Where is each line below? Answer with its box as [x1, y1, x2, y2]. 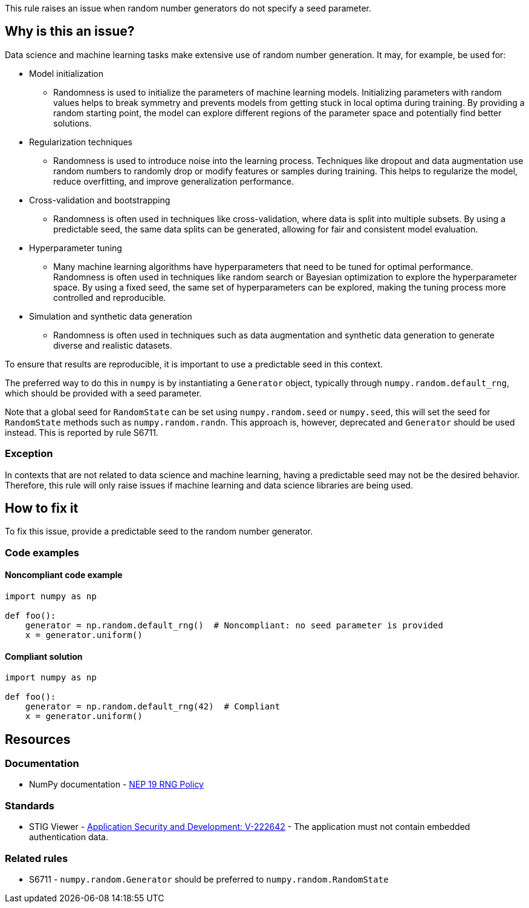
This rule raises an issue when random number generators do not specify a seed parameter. [5, 3, 372, 13]
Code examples [5, 546, 80, 559]
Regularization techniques [29, 136, 132, 147]
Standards [5, 799, 55, 812]
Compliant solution [5, 651, 83, 662]
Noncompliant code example [5, 570, 123, 581]
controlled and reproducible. [53, 292, 166, 303]
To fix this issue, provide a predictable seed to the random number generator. [5, 526, 313, 537]
